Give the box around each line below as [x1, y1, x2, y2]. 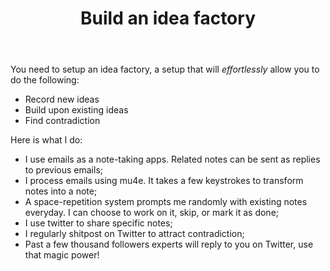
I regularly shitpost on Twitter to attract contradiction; [24, 228, 245, 240]
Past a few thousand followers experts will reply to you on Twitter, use [24, 238, 314, 251]
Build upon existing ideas [24, 104, 129, 116]
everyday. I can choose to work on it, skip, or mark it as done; [24, 207, 280, 219]
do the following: [10, 74, 80, 86]
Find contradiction [24, 115, 101, 127]
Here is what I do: [10, 134, 83, 146]
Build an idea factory [80, 7, 256, 30]
